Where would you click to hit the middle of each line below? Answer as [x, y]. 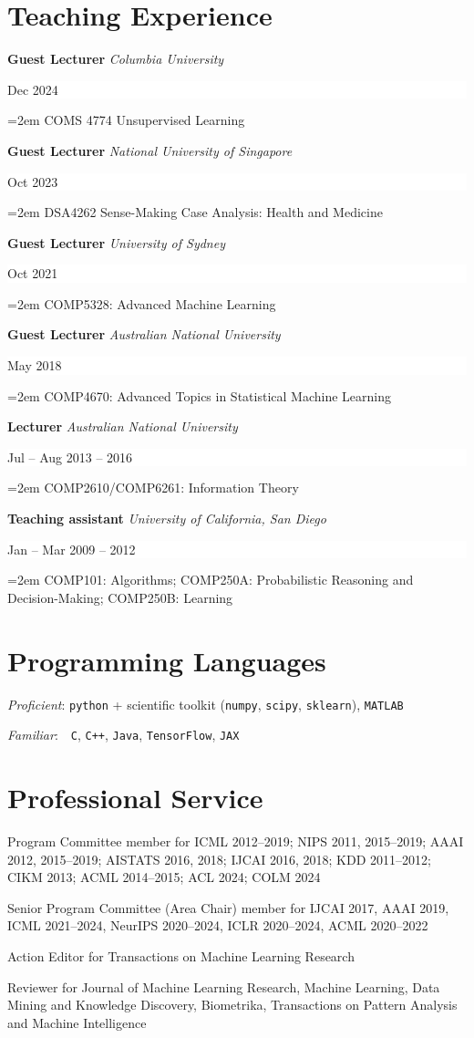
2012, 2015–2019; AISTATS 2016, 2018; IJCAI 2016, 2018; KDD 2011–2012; [219, 859]
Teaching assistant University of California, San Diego [167, 519]
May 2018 [35, 365]
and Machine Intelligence [77, 1022]
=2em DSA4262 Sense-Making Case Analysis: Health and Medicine [195, 212]
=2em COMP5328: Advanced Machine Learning [142, 303]
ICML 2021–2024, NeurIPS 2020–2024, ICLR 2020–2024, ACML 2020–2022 [218, 925]
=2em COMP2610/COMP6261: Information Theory [153, 488]
